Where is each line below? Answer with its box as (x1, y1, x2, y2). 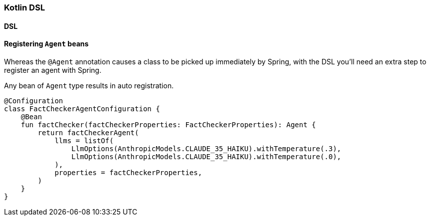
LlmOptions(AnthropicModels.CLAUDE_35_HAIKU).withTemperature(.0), (71, 152, 341, 161)
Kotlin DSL (4, 2, 45, 12)
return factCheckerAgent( (37, 128, 139, 137)
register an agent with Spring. (4, 65, 101, 74)
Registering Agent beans (4, 39, 89, 48)
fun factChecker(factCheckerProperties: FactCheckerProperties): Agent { (20, 120, 316, 129)
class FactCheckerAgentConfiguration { (4, 104, 160, 113)
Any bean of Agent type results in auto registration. (4, 81, 174, 90)
